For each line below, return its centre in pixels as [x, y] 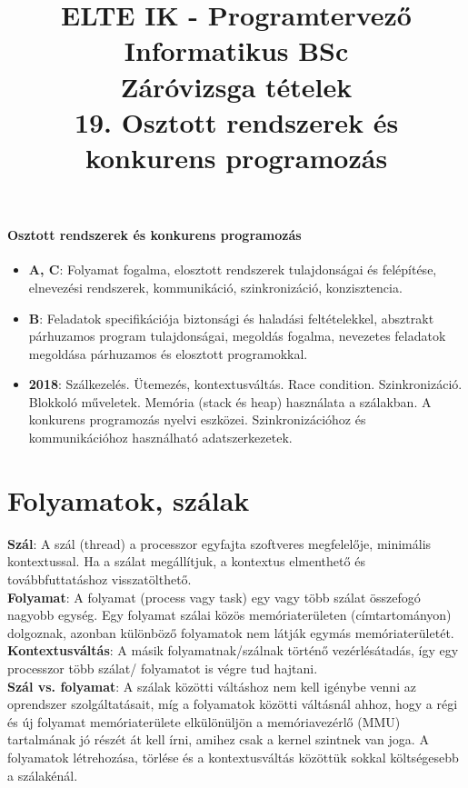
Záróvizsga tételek [236, 86]
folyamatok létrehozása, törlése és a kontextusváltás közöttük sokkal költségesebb [233, 757]
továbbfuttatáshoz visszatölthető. [100, 579]
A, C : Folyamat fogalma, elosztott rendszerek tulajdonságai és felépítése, [233, 269]
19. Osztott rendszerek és [236, 121]
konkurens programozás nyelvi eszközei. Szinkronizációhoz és [197, 419]
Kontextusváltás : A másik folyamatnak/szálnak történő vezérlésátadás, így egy [233, 650]
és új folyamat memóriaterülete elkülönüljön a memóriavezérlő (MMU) [204, 721]
